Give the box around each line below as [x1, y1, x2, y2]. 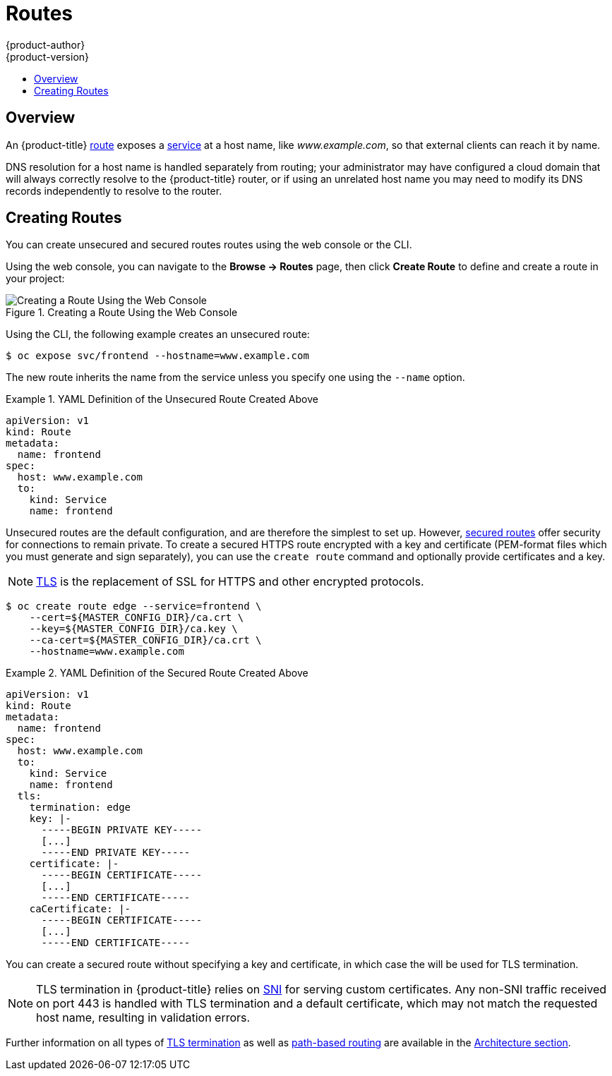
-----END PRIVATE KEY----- [41, 847, 191, 859]
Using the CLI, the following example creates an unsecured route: [6, 328, 310, 341]
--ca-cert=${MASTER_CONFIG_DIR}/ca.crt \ [29, 634, 262, 646]
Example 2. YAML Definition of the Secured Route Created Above [6, 667, 308, 679]
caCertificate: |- [29, 903, 131, 915]
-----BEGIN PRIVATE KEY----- [41, 824, 203, 836]
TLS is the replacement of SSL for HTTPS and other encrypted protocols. [36, 574, 424, 589]
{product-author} [6, 38, 85, 51]
